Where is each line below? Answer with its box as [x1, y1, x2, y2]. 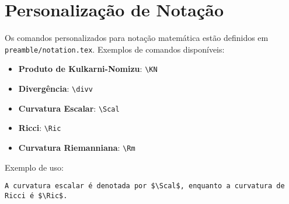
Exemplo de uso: [5, 161, 64, 173]
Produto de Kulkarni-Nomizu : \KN [18, 63, 158, 75]
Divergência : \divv [18, 82, 93, 95]
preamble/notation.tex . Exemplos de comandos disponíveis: [5, 43, 225, 55]
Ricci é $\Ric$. [5, 191, 68, 200]
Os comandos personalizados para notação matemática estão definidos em [5, 32, 269, 44]
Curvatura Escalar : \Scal [18, 102, 120, 114]
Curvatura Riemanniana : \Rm [18, 141, 135, 153]
